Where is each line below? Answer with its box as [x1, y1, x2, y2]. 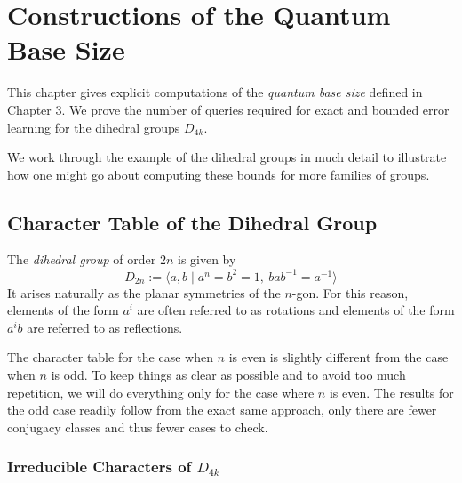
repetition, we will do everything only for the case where [7, 382, 315, 401]
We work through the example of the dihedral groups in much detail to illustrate [7, 148, 447, 166]
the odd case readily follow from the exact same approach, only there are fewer [7, 400, 437, 419]
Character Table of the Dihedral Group [7, 208, 378, 236]
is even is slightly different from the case [228, 348, 449, 366]
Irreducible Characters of [7, 455, 192, 478]
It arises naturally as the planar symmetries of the [7, 283, 281, 302]
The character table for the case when [7, 348, 213, 366]
